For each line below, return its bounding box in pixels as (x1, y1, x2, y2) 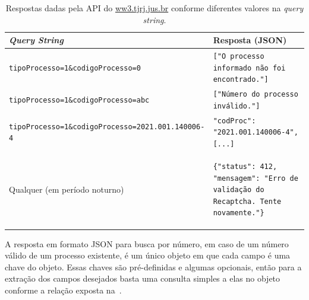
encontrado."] (213, 75, 269, 84)
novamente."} (213, 209, 264, 218)
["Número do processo (213, 90, 298, 99)
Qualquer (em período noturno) (9, 183, 124, 196)
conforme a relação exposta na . (5, 283, 122, 296)
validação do (213, 186, 264, 194)
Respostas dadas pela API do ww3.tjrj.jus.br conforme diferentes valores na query (5, 2, 304, 14)
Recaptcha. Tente (213, 197, 282, 206)
